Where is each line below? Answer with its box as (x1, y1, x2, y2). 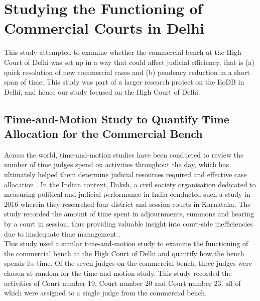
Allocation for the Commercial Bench (4, 126, 203, 141)
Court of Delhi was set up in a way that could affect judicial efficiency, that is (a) (4, 56, 254, 67)
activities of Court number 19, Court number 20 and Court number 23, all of (4, 277, 241, 288)
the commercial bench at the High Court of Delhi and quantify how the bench (4, 248, 244, 258)
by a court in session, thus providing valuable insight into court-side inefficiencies (4, 218, 253, 229)
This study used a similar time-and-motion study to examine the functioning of (4, 238, 248, 249)
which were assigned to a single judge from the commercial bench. (4, 287, 207, 298)
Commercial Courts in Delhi (4, 18, 204, 38)
